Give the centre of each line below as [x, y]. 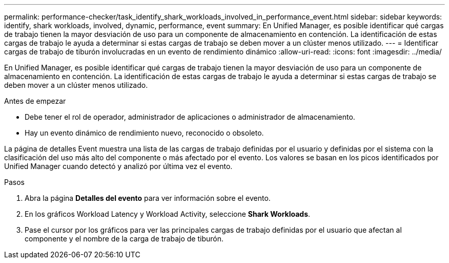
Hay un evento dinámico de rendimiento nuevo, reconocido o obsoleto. [144, 133]
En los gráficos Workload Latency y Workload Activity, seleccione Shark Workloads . [168, 214]
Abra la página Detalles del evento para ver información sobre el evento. [148, 198]
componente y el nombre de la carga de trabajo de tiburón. [124, 239]
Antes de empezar [35, 101]
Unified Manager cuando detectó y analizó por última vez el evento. [118, 166]
